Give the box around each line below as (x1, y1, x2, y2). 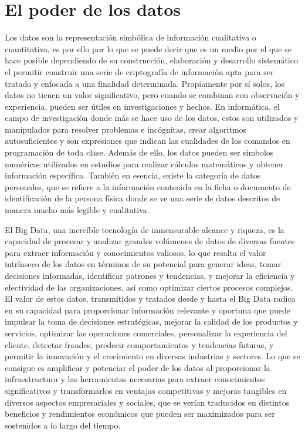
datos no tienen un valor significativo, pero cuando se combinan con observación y (5, 89, 300, 101)
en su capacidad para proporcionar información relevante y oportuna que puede (5, 304, 290, 316)
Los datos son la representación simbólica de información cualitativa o (5, 31, 256, 43)
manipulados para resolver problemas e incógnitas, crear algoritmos (5, 123, 247, 135)
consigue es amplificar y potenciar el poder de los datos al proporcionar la (5, 361, 270, 373)
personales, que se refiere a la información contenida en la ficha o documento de (5, 180, 291, 193)
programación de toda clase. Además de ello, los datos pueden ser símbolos (5, 146, 274, 159)
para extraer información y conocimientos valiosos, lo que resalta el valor (5, 246, 266, 258)
